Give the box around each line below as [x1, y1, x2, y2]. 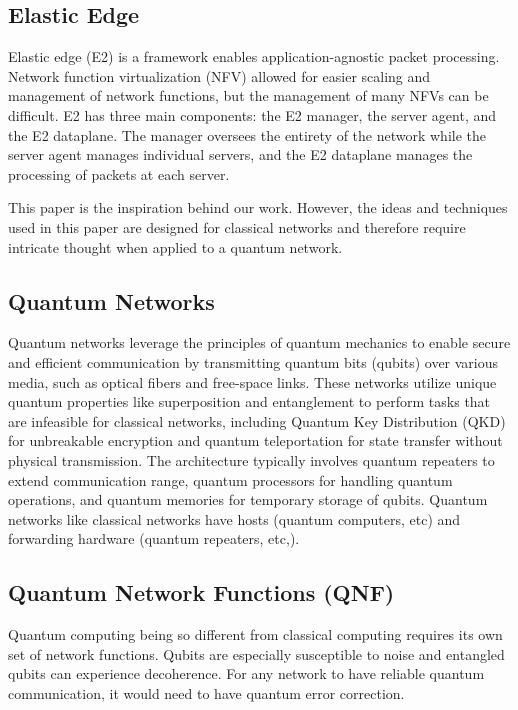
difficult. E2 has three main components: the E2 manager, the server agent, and [8, 104, 497, 125]
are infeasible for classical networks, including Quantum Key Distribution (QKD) [8, 410, 506, 431]
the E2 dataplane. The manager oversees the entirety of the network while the [8, 124, 487, 145]
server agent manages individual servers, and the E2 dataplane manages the [8, 144, 473, 165]
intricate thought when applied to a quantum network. [8, 236, 343, 257]
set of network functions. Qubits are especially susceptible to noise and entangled [8, 643, 505, 664]
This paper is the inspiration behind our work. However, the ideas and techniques [8, 197, 508, 218]
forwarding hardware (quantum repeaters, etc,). [8, 528, 300, 549]
